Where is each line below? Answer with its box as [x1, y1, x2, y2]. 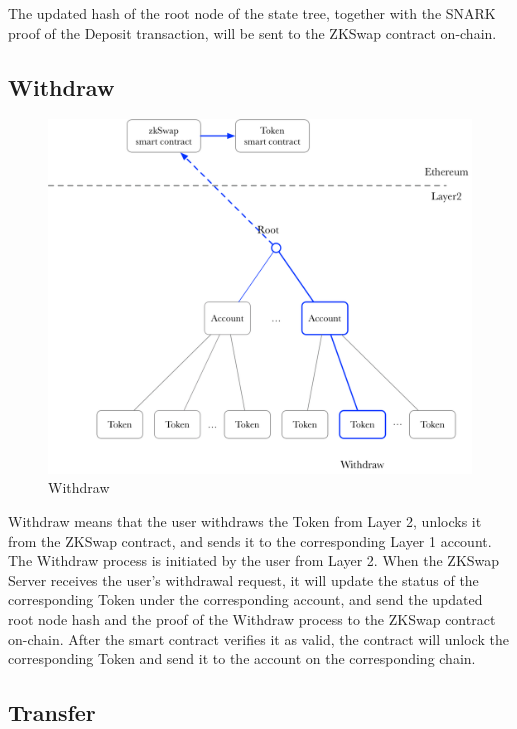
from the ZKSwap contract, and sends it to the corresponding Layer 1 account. [8, 530, 492, 551]
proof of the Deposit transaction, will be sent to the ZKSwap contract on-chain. [8, 22, 497, 43]
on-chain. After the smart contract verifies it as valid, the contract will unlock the [8, 628, 509, 649]
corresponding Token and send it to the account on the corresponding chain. [8, 648, 476, 669]
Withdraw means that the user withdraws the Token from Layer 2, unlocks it [8, 511, 482, 532]
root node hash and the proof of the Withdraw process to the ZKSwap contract [8, 608, 496, 629]
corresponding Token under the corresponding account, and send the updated [8, 589, 483, 610]
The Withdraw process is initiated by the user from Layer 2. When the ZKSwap [8, 550, 500, 571]
